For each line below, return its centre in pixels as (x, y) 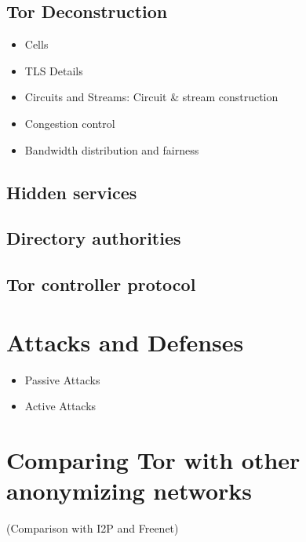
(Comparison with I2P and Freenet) (93, 528)
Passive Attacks (62, 379)
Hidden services (72, 192)
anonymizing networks (129, 491)
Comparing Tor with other (153, 460)
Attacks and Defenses (125, 342)
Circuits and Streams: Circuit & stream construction (151, 97)
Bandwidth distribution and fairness (112, 149)
